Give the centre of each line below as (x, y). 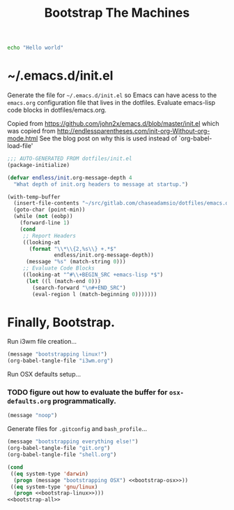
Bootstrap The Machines (117, 13)
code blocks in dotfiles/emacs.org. (57, 110)
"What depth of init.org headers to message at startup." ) (101, 184)
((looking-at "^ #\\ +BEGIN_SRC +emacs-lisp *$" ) (93, 275)
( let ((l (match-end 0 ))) (63, 281)
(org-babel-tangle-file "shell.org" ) (62, 455)
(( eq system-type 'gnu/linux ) (54, 487)
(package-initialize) (39, 165)
